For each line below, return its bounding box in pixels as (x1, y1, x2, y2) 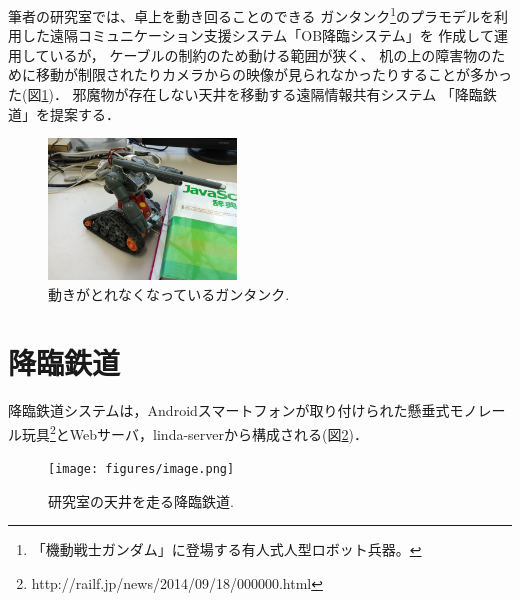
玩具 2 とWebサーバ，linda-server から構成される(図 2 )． (21, 420, 368, 444)
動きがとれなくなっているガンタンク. (48, 283, 290, 304)
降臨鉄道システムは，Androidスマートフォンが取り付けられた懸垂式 (8, 400, 450, 421)
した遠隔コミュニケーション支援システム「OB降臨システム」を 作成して (21, 25, 494, 46)
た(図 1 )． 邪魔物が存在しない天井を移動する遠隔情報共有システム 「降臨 (8, 84, 483, 105)
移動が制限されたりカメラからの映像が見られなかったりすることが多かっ (35, 64, 512, 85)
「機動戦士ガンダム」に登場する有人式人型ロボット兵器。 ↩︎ (31, 539, 422, 560)
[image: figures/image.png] (48, 462, 235, 477)
